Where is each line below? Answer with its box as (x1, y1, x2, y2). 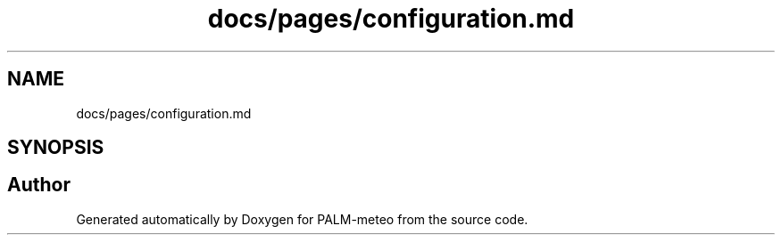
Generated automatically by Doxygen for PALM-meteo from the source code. (76, 211, 528, 227)
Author (7, 173, 71, 197)
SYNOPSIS (7, 136, 104, 159)
